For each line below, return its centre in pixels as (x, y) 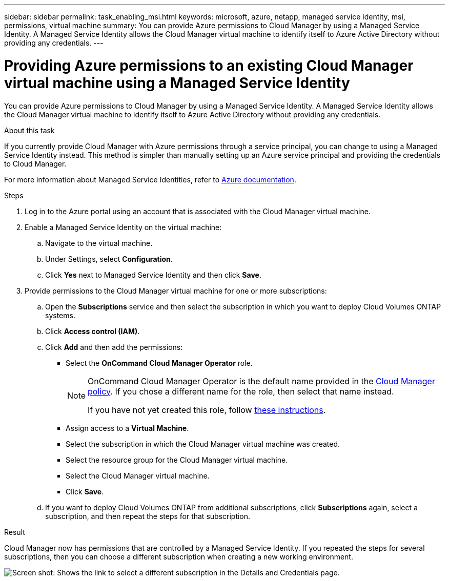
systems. (60, 315)
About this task (29, 130)
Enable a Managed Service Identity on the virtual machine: (123, 227)
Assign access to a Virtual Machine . (127, 428)
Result (15, 532)
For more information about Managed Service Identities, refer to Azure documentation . (150, 179)
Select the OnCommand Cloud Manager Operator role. (159, 363)
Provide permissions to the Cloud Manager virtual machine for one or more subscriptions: (176, 291)
